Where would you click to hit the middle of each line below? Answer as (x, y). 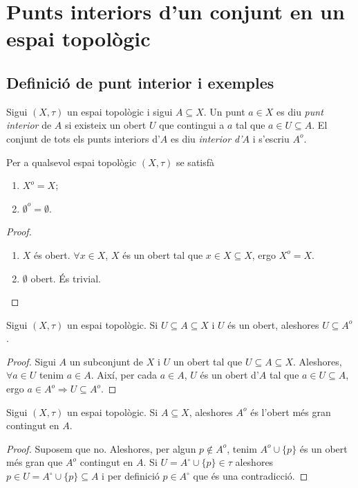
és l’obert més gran (291, 412)
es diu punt (300, 111)
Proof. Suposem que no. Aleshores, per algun (101, 448)
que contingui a (192, 125)
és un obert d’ (229, 375)
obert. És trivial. (66, 278)
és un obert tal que (163, 254)
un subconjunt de (106, 361)
